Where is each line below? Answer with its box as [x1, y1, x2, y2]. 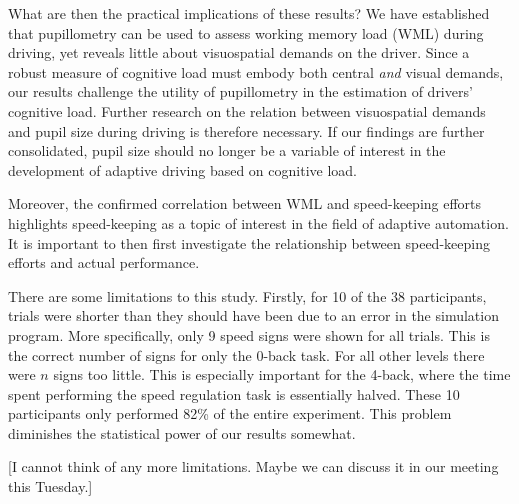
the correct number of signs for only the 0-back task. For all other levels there [8, 344, 485, 365]
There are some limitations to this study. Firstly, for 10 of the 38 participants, [8, 285, 487, 306]
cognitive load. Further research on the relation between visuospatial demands [8, 100, 486, 121]
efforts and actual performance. [8, 252, 200, 273]
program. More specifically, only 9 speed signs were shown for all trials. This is [8, 324, 490, 345]
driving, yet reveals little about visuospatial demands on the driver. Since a [8, 42, 470, 63]
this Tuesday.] [8, 476, 93, 497]
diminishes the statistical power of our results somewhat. [8, 422, 356, 443]
